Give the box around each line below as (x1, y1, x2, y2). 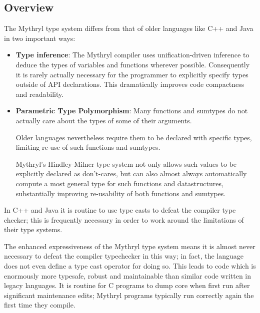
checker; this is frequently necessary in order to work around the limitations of (4, 214, 244, 225)
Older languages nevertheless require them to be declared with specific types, (15, 132, 252, 142)
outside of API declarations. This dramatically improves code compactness (15, 79, 244, 89)
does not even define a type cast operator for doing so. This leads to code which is (4, 261, 256, 271)
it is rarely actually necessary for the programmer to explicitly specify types (15, 69, 248, 79)
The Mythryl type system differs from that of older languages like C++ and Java (4, 23, 253, 33)
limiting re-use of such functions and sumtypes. (15, 142, 160, 152)
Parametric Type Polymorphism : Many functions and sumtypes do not (15, 105, 248, 116)
